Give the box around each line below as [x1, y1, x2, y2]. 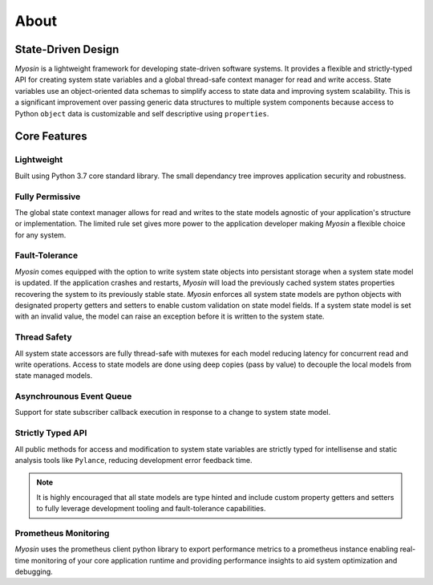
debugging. [14, 567, 54, 577]
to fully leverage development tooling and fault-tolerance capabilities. [36, 504, 266, 514]
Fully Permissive [14, 191, 81, 202]
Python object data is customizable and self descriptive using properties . [14, 108, 269, 118]
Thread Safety [14, 331, 72, 343]
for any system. [14, 230, 67, 240]
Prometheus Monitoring [14, 527, 110, 538]
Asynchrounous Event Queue [14, 391, 132, 402]
